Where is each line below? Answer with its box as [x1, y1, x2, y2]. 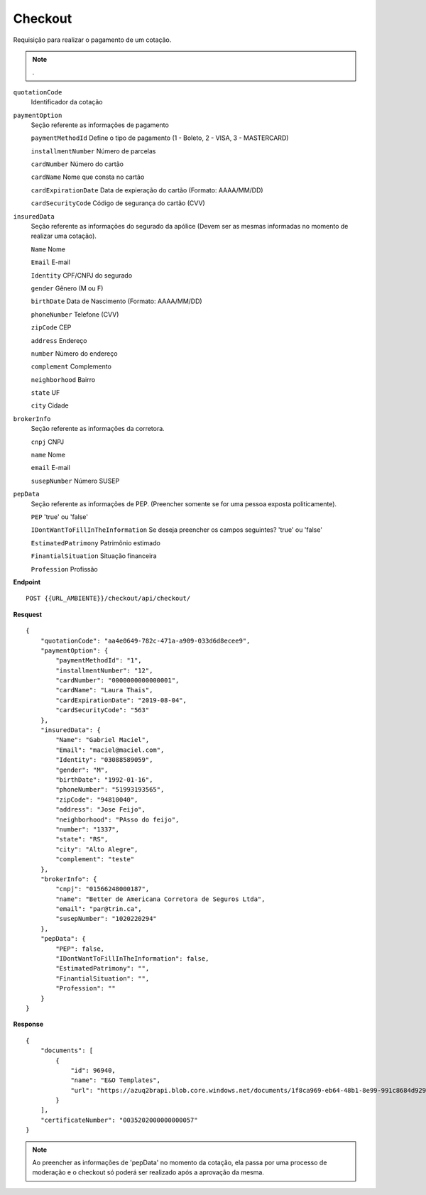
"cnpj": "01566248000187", [55, 885, 150, 893]
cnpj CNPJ [31, 437, 65, 446]
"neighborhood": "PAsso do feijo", [55, 815, 180, 824]
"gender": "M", [55, 765, 109, 774]
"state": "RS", [55, 835, 109, 844]
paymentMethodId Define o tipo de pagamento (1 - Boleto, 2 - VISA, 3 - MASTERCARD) [31, 133, 289, 142]
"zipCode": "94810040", [55, 795, 138, 804]
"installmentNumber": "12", [55, 666, 153, 675]
